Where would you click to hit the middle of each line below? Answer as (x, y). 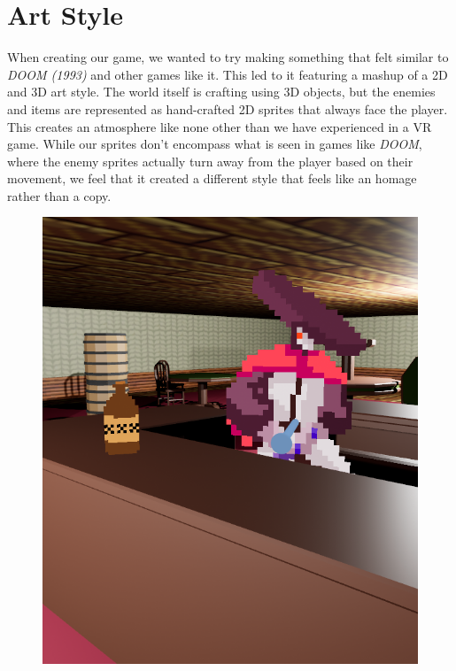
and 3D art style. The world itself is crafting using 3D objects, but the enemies (221, 92)
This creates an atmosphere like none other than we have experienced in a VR (220, 126)
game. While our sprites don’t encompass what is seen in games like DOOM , (215, 144)
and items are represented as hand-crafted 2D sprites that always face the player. (228, 108)
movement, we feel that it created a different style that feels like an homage (212, 178)
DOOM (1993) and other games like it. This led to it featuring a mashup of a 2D (228, 74)
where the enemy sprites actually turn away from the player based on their (210, 161)
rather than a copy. (59, 195)
